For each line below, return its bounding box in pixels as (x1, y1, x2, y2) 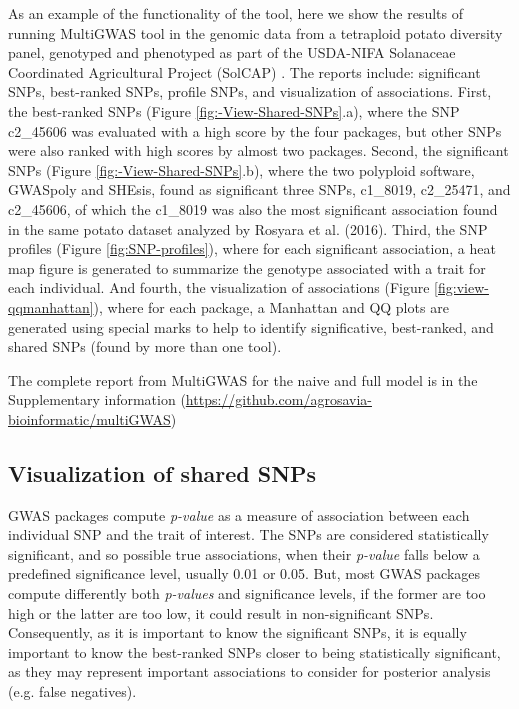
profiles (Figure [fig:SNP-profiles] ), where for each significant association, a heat (8, 238, 496, 259)
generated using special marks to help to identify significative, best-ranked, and (8, 316, 494, 337)
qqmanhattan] (8, 296, 94, 317)
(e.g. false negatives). (8, 681, 137, 702)
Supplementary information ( (8, 389, 186, 410)
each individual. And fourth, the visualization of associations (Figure (8, 277, 430, 298)
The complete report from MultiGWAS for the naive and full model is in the (8, 369, 478, 390)
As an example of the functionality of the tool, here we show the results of (8, 3, 463, 23)
